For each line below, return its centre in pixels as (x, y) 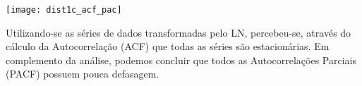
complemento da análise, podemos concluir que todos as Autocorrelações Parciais (181, 60)
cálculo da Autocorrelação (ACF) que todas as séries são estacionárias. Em (168, 46)
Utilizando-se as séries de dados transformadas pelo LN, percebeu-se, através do (179, 32)
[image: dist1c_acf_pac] (64, 10)
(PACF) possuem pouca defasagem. (83, 74)
